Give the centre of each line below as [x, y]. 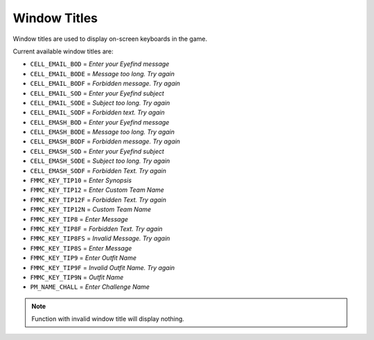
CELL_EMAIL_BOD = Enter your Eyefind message [100, 64]
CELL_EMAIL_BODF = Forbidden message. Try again [105, 84]
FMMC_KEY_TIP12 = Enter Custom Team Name [97, 190]
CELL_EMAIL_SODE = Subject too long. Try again [100, 102]
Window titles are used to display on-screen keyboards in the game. [110, 39]
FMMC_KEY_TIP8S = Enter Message [81, 248]
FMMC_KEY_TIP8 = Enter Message [79, 219]
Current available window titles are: [63, 51]
